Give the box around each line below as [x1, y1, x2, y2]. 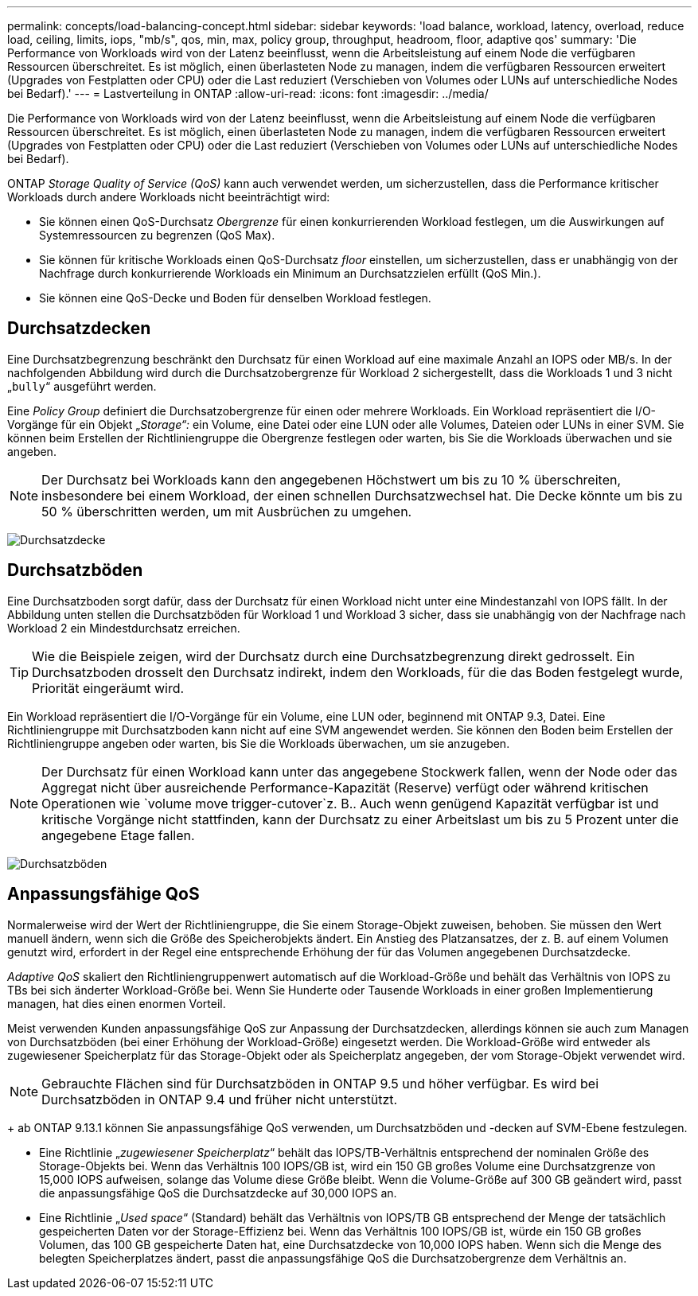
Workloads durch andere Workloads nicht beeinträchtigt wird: [7, 190, 330, 204]
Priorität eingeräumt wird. [32, 679, 185, 696]
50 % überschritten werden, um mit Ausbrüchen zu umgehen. [41, 503, 412, 520]
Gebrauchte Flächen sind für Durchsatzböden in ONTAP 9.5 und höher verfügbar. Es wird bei [41, 1075, 599, 1092]
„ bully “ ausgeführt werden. [7, 379, 157, 393]
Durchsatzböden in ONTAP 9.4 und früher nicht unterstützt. [41, 1091, 398, 1107]
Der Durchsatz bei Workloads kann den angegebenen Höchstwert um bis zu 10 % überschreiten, [41, 471, 622, 488]
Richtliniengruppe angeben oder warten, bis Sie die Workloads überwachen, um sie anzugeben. [7, 736, 510, 750]
